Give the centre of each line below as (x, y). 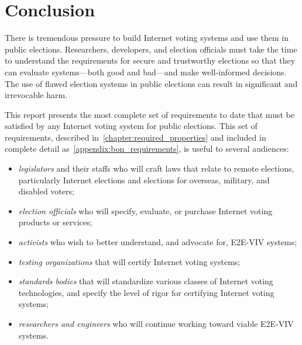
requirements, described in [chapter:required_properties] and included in (135, 137)
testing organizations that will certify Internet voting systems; (129, 261)
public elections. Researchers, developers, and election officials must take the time (151, 49)
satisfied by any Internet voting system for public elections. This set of (131, 126)
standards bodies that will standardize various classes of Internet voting (146, 281)
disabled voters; (46, 191)
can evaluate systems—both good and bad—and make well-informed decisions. (146, 72)
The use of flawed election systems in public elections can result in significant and (151, 83)
